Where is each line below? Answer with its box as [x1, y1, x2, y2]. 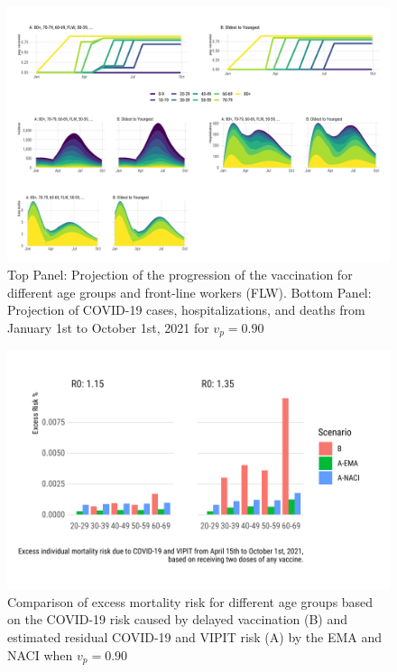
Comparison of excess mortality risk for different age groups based [7, 592, 374, 611]
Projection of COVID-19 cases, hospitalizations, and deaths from [7, 300, 365, 319]
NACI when [7, 645, 73, 664]
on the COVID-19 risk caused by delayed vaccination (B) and [7, 610, 348, 629]
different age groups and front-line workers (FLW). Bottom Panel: [7, 282, 372, 301]
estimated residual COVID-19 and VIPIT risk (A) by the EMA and [7, 628, 383, 646]
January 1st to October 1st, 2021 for [7, 318, 209, 336]
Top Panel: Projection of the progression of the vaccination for [7, 264, 353, 283]
